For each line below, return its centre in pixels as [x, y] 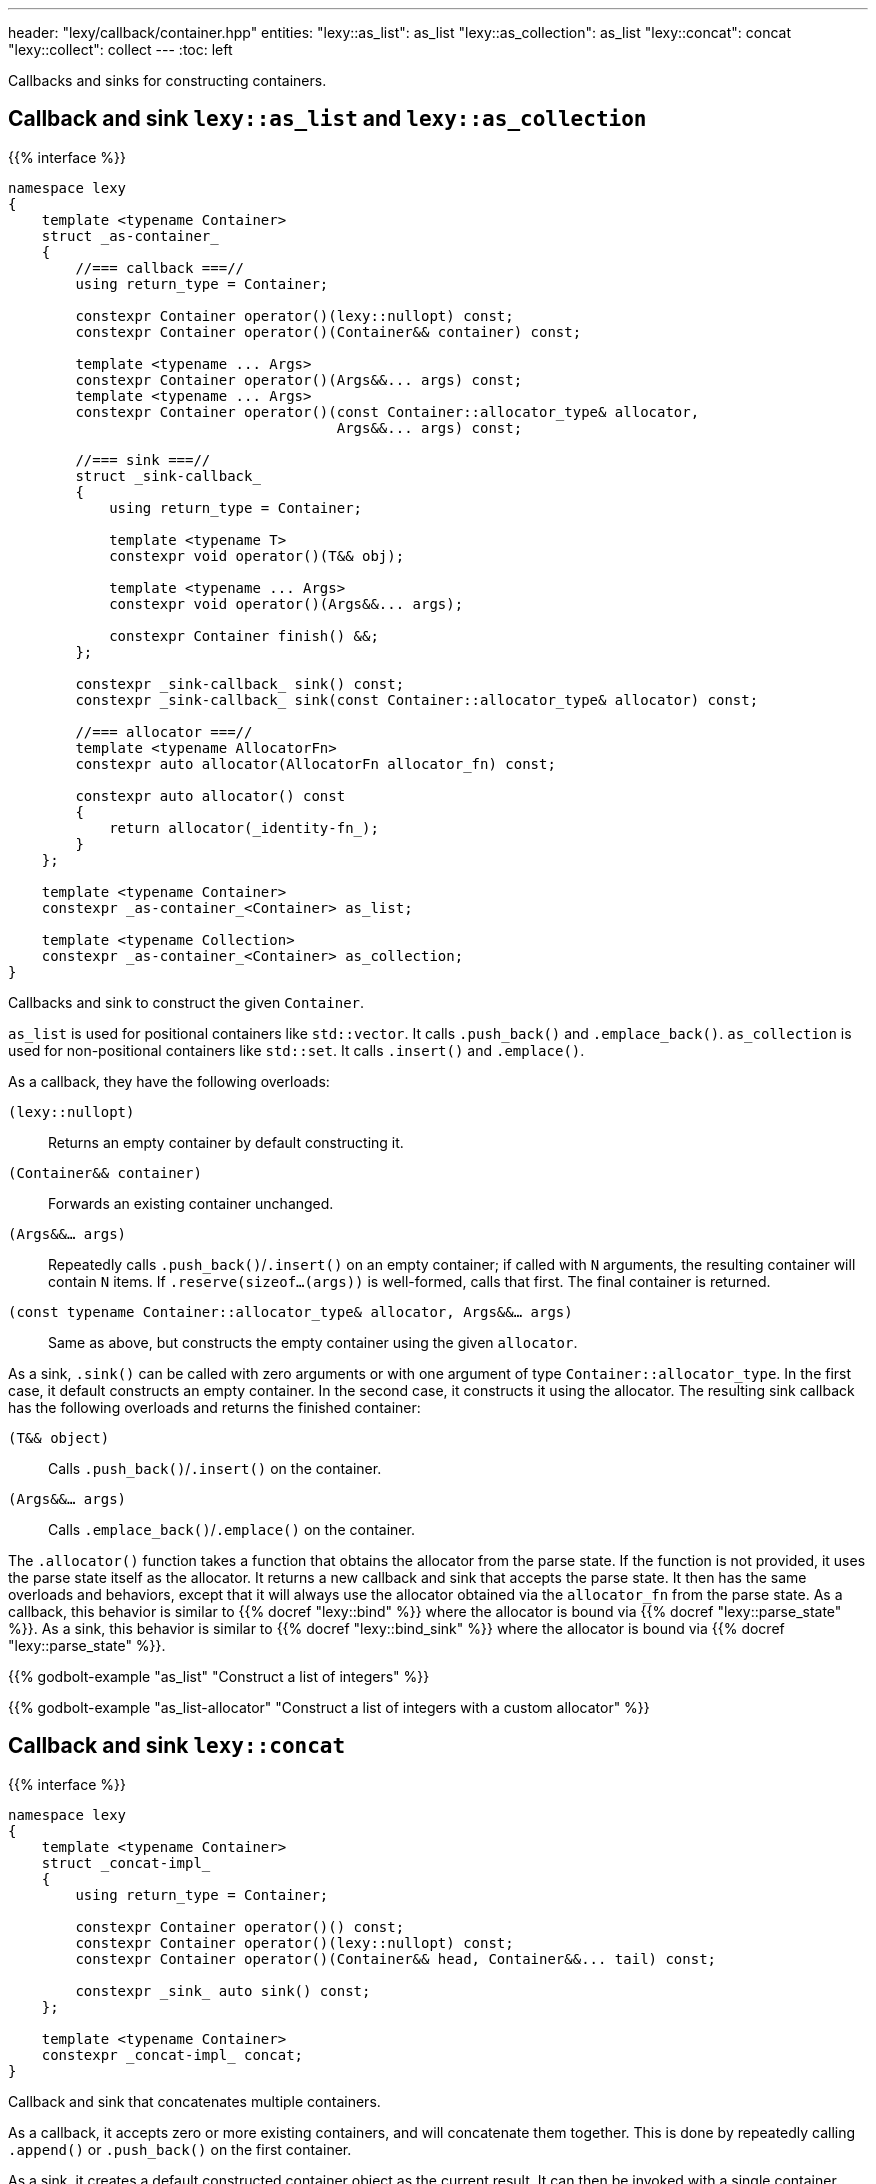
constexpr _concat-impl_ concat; [172, 2054]
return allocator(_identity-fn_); [244, 827]
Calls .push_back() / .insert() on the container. [215, 1468]
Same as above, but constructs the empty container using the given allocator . [313, 1342]
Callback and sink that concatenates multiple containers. [194, 2101]
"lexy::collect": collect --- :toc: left [120, 49]
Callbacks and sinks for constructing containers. [167, 80]
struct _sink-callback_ [168, 475]
